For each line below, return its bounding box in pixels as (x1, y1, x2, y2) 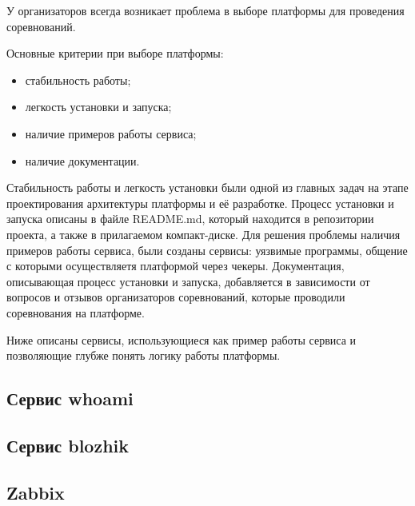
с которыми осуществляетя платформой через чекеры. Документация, (6, 257, 345, 274)
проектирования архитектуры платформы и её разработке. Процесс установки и (6, 194, 394, 211)
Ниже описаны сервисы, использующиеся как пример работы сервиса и (6, 331, 356, 348)
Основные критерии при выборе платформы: (6, 45, 224, 62)
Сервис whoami (6, 386, 134, 411)
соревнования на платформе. (6, 304, 145, 321)
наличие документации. (25, 152, 140, 169)
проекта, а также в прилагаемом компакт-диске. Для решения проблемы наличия (6, 225, 401, 242)
